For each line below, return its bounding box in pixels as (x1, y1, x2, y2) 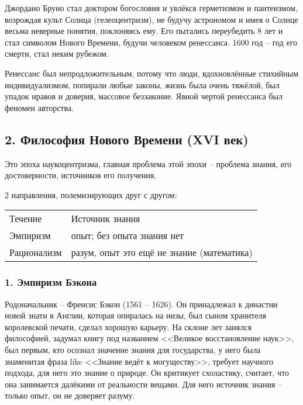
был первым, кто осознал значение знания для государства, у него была (5, 343, 261, 355)
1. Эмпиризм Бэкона (5, 275, 97, 289)
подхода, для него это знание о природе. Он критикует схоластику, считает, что (5, 366, 289, 379)
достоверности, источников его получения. (5, 169, 157, 181)
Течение (9, 212, 42, 226)
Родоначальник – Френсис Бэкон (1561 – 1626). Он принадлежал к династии (5, 297, 278, 310)
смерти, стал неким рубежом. (5, 47, 109, 60)
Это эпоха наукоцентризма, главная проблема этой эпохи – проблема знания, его (5, 157, 292, 169)
